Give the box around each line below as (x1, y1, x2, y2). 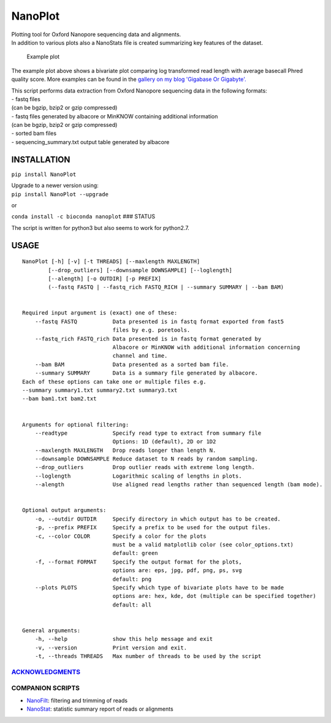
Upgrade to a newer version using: (11, 182, 99, 189)
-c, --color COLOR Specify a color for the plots (34, 532, 207, 540)
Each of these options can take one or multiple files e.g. (22, 378, 207, 385)
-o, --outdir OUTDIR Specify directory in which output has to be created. (34, 515, 281, 522)
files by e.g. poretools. (112, 327, 191, 334)
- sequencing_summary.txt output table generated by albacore (11, 138, 170, 145)
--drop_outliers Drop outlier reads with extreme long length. (34, 464, 255, 471)
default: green (112, 549, 159, 557)
